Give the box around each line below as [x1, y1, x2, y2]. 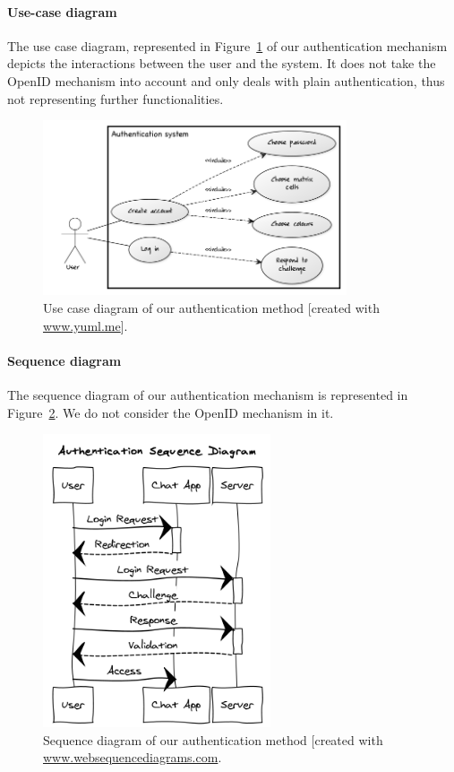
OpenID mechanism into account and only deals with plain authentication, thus [7, 71, 445, 90]
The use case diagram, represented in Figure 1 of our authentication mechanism [7, 36, 448, 55]
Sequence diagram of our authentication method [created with [43, 730, 383, 749]
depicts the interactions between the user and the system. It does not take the [7, 54, 436, 73]
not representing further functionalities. [7, 89, 224, 108]
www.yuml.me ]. [43, 316, 128, 334]
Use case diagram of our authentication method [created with [43, 299, 380, 317]
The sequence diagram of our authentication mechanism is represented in [7, 386, 408, 404]
